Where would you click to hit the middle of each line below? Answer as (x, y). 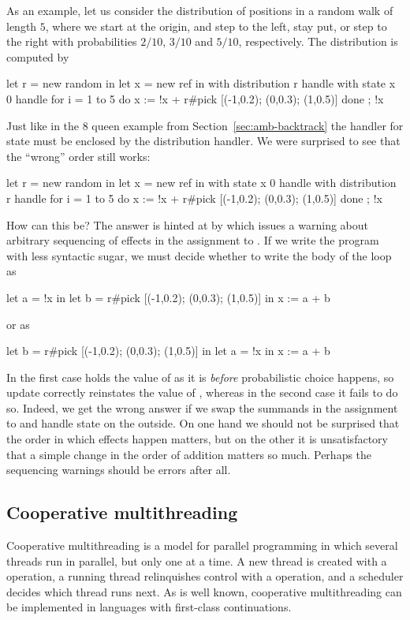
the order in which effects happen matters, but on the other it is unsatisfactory (197, 439)
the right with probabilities (72, 41)
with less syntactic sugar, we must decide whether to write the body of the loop (199, 255)
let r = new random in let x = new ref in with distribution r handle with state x (201, 83)
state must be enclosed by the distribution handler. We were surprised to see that (203, 141)
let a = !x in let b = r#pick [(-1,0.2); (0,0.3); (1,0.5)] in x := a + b (168, 297)
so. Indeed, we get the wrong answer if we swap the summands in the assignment (202, 407)
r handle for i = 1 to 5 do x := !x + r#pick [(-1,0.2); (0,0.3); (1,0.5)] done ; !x (194, 198)
